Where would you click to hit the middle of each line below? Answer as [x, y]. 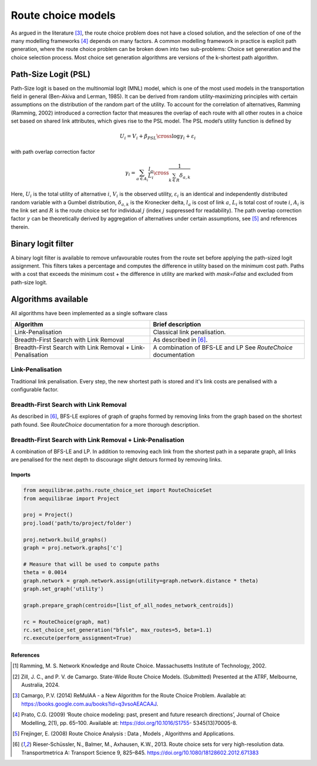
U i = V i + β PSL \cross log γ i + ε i [158, 137]
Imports [21, 475]
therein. [20, 227]
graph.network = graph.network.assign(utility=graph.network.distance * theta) [141, 581]
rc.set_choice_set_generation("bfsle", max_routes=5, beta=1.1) [118, 630]
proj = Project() [48, 515]
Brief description [177, 325]
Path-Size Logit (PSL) [51, 74]
